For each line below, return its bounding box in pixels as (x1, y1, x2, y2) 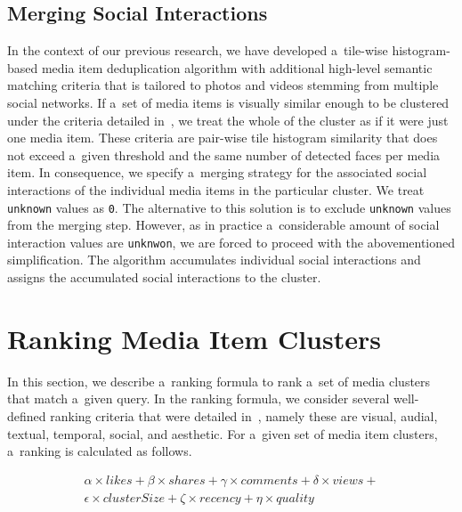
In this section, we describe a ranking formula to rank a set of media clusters (7, 371, 431, 390)
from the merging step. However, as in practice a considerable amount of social (7, 215, 440, 234)
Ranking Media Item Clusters (7, 320, 381, 356)
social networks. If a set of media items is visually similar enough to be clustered (7, 93, 450, 111)
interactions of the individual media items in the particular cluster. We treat (7, 180, 425, 199)
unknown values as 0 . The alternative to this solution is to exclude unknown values (7, 198, 451, 216)
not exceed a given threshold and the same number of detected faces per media (7, 145, 441, 164)
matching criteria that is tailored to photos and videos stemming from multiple (7, 76, 439, 94)
